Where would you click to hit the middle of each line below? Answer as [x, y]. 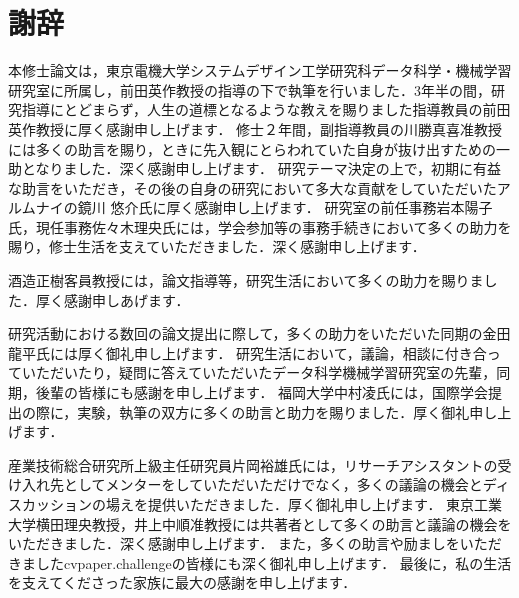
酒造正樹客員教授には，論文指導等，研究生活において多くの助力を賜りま [246, 280]
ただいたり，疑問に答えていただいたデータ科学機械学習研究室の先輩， [266, 372]
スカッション [50, 504]
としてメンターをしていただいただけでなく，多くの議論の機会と [273, 484]
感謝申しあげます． [126, 299]
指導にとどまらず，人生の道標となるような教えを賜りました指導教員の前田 [266, 109]
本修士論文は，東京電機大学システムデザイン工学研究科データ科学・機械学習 [260, 70]
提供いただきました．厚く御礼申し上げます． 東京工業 [325, 504]
